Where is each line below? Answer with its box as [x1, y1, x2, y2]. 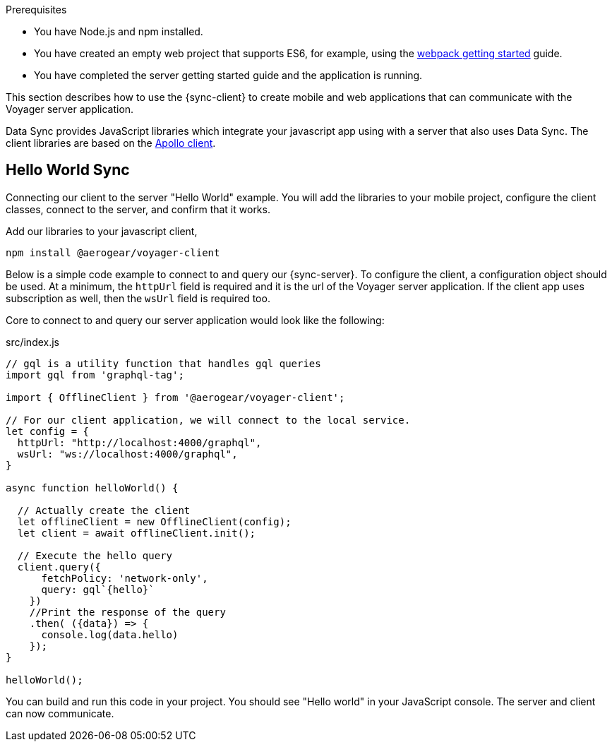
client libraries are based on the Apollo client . [6, 137, 216, 149]
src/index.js [6, 335, 60, 348]
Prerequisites [6, 4, 67, 16]
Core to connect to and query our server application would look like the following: [6, 313, 385, 326]
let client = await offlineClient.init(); [17, 527, 256, 539]
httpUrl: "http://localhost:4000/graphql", [17, 436, 262, 448]
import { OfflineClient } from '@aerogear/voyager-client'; [6, 391, 345, 403]
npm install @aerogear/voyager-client [6, 246, 220, 258]
